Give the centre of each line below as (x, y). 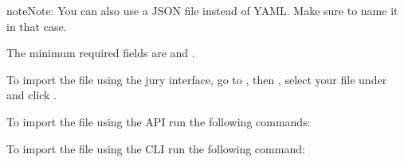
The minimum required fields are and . (101, 53)
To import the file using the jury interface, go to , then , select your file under (197, 79)
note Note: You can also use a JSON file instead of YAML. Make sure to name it (202, 10)
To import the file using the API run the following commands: (159, 121)
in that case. (37, 26)
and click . (31, 95)
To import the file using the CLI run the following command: (156, 148)
